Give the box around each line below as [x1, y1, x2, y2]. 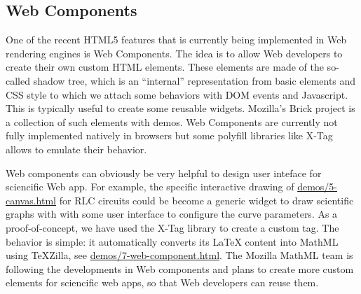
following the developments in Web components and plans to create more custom [6, 261, 354, 276]
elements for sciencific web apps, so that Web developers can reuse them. [6, 275, 319, 290]
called [6, 73, 30, 87]
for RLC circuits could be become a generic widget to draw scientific [59, 192, 354, 207]
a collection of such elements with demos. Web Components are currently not [6, 114, 338, 129]
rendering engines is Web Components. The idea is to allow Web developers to [6, 45, 343, 60]
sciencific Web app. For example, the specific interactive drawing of [6, 179, 294, 194]
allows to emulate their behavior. [6, 141, 147, 156]
